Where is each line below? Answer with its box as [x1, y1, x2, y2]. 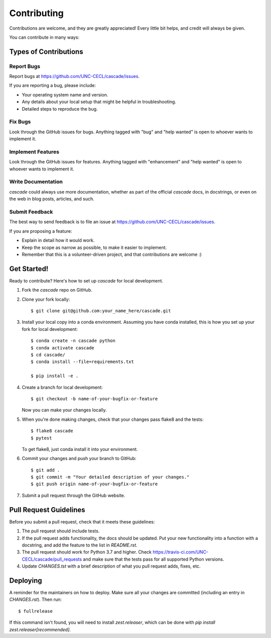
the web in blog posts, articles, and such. [9, 196, 95, 202]
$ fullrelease [18, 608, 53, 614]
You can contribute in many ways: [9, 34, 80, 40]
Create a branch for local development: [22, 384, 103, 390]
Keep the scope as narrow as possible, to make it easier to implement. [22, 244, 167, 250]
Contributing [9, 8, 64, 19]
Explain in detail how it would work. [22, 237, 95, 243]
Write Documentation [9, 178, 63, 186]
